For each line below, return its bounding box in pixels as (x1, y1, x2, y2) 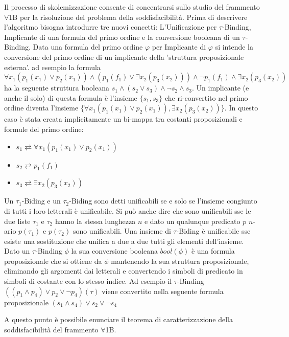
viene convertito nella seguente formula (102, 285, 224, 296)
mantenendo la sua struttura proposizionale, (111, 255, 249, 266)
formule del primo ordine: (4, 123, 84, 134)
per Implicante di (152, 41, 206, 52)
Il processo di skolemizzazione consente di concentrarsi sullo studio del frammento (4, 2, 260, 12)
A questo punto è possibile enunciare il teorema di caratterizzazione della (4, 314, 233, 325)
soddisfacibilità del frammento (4, 324, 99, 334)
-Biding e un (21, 195, 61, 206)
